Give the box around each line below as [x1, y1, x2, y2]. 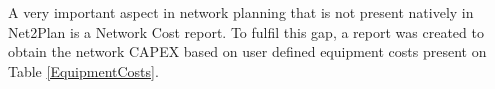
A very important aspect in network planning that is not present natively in [8, 2, 474, 22]
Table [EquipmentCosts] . [8, 60, 159, 81]
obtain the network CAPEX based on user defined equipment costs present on [8, 41, 487, 62]
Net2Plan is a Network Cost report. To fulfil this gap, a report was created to [8, 21, 484, 42]
